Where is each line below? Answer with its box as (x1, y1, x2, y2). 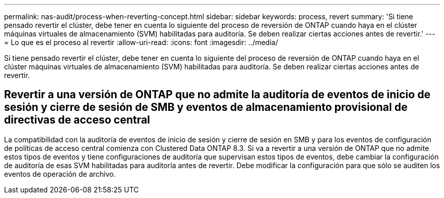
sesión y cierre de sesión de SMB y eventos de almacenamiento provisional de (4, 101, 408, 114)
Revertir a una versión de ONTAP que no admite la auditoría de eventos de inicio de (4, 88, 431, 101)
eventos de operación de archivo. (4, 169, 116, 178)
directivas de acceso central (4, 113, 151, 127)
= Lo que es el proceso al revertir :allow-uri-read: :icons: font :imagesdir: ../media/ (4, 38, 278, 47)
